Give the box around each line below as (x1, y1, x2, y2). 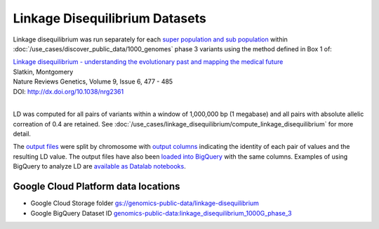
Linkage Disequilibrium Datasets (13, 11, 206, 26)
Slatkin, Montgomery (13, 67, 74, 76)
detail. (13, 130, 32, 138)
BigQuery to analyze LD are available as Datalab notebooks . (13, 162, 186, 171)
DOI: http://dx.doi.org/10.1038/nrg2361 (13, 87, 124, 96)
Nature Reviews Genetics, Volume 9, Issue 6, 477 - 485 (13, 77, 173, 86)
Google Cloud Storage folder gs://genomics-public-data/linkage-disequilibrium (30, 199, 260, 207)
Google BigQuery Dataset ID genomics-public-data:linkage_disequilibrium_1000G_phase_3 (30, 209, 292, 217)
